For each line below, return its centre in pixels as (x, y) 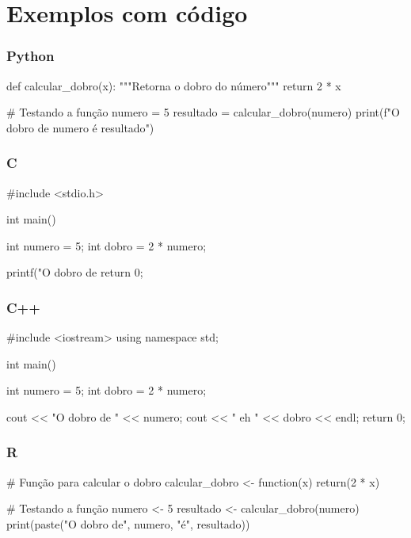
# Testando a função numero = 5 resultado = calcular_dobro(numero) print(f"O (203, 112)
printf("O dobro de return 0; (75, 272)
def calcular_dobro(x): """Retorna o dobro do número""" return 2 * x (174, 85)
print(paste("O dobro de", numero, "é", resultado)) (128, 523)
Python (30, 56)
